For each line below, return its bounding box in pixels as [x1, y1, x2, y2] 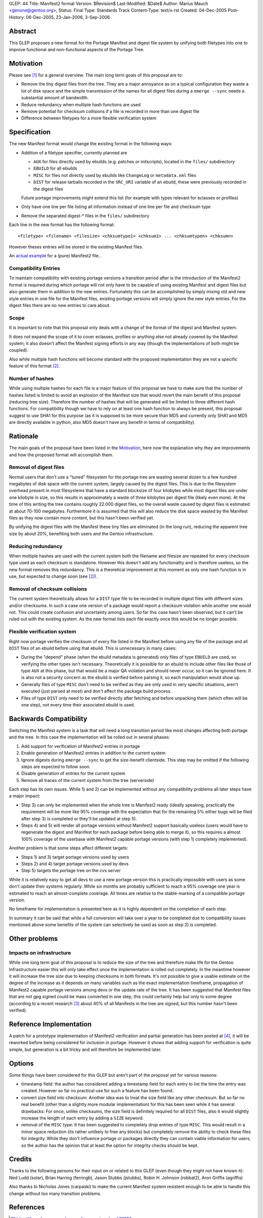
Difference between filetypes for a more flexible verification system [21, 115, 157, 121]
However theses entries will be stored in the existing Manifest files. [9, 244, 144, 249]
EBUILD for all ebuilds [33, 166, 77, 171]
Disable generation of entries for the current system [21, 770, 126, 777]
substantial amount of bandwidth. [21, 95, 89, 101]
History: [9, 14, 25, 20]
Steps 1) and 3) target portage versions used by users [21, 854, 129, 860]
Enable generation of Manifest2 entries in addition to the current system [21, 750, 166, 756]
